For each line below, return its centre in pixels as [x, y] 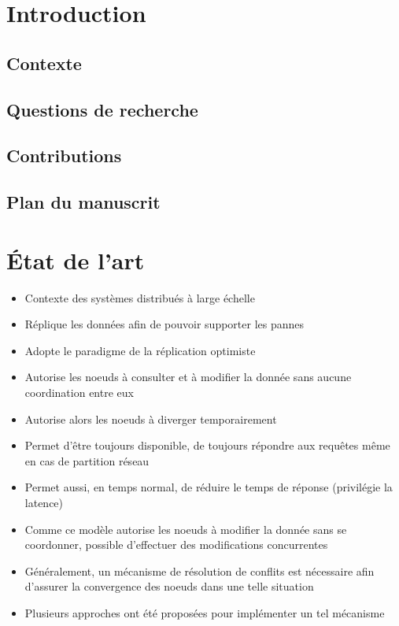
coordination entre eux [79, 392]
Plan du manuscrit [83, 202]
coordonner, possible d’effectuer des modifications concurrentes [176, 545]
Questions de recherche [102, 109]
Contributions [64, 156]
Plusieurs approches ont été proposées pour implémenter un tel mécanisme [205, 612]
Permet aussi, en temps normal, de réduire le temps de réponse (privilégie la [209, 487]
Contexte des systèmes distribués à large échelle [140, 297]
